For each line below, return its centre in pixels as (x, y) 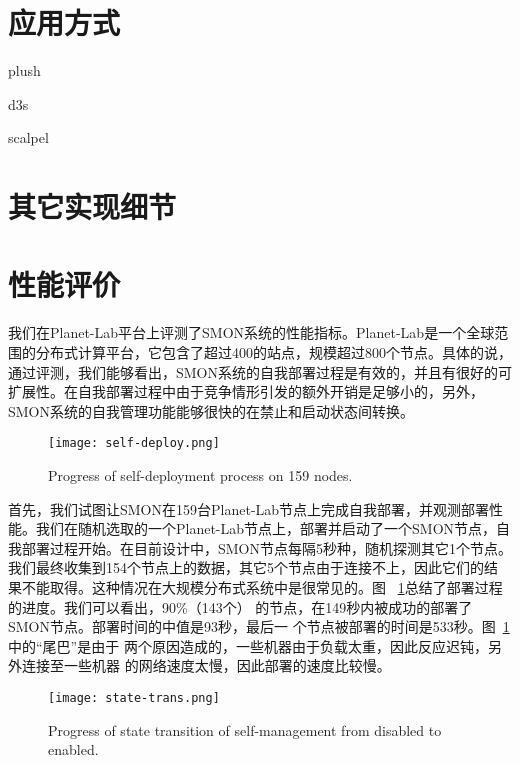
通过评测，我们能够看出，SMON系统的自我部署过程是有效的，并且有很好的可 (260, 371)
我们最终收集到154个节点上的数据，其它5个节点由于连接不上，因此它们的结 (253, 567)
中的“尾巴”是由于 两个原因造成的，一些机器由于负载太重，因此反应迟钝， (248, 645)
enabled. (73, 749)
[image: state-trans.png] (134, 697)
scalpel (28, 137)
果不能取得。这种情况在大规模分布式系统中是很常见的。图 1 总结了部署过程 (255, 587)
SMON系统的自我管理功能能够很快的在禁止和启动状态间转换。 (211, 410)
